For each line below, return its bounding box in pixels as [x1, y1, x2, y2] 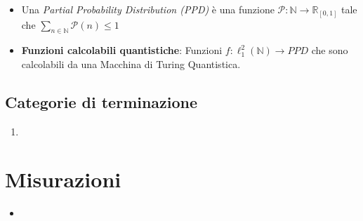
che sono [311, 43, 348, 58]
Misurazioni [5, 165, 121, 194]
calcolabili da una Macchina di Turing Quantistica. [21, 56, 241, 71]
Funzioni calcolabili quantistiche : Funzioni [21, 43, 223, 58]
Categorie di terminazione [5, 91, 198, 112]
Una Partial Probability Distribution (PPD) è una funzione [21, 2, 275, 16]
